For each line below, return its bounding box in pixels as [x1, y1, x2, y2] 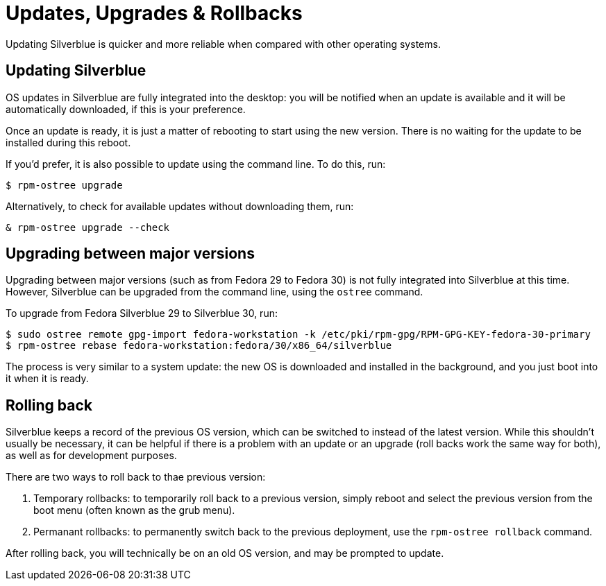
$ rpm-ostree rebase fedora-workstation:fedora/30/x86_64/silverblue [6, 340, 392, 352]
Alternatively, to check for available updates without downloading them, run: [6, 200, 354, 212]
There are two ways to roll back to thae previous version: [6, 471, 266, 483]
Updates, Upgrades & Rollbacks [6, 1, 303, 25]
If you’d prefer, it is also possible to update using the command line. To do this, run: [6, 157, 386, 170]
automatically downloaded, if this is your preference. [6, 103, 246, 115]
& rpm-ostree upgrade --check [6, 221, 170, 233]
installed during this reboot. [6, 136, 131, 148]
